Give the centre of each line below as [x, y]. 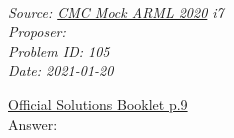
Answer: [33, 123]
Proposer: [37, 31]
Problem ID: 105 [59, 50]
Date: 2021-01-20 [61, 70]
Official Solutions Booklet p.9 [98, 103]
